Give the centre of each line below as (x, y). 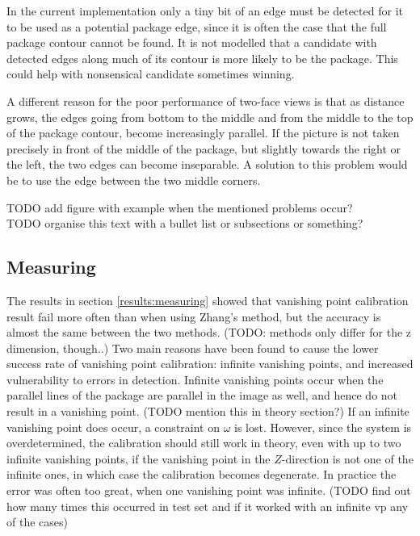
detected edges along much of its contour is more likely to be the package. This (202, 58)
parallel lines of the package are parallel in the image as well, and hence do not (202, 395)
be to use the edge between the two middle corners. (134, 180)
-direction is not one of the (347, 458)
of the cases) (37, 522)
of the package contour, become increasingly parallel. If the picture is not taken (203, 133)
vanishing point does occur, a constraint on (113, 427)
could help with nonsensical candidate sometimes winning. (151, 74)
